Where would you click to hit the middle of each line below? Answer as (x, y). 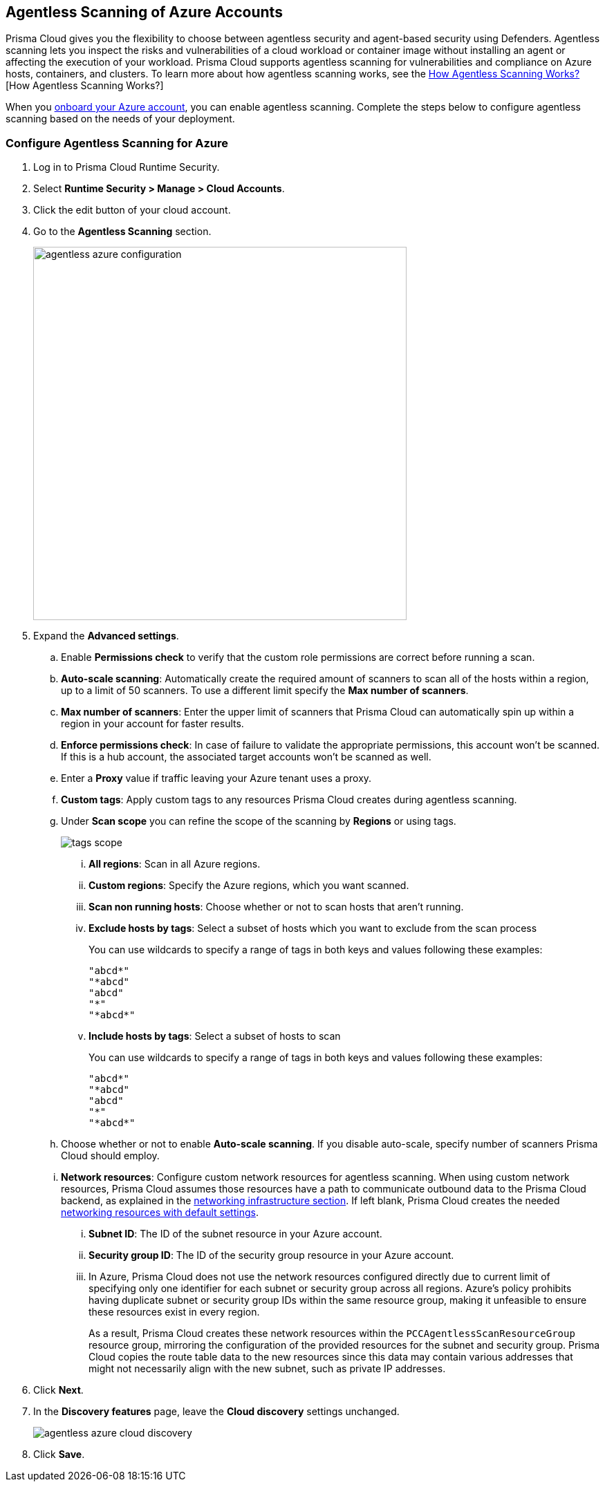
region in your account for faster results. (152, 724)
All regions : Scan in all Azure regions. (175, 864)
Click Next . (58, 1390)
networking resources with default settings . (160, 1213)
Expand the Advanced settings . (106, 636)
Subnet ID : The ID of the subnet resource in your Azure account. (235, 1234)
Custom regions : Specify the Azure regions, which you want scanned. (249, 886)
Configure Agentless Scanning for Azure (117, 143)
